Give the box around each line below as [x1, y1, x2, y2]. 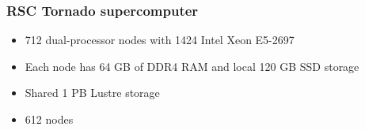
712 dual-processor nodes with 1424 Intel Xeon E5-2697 [25, 32, 295, 48]
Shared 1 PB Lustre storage [25, 84, 160, 101]
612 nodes [25, 111, 74, 127]
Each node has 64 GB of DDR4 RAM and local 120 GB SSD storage [25, 58, 359, 74]
